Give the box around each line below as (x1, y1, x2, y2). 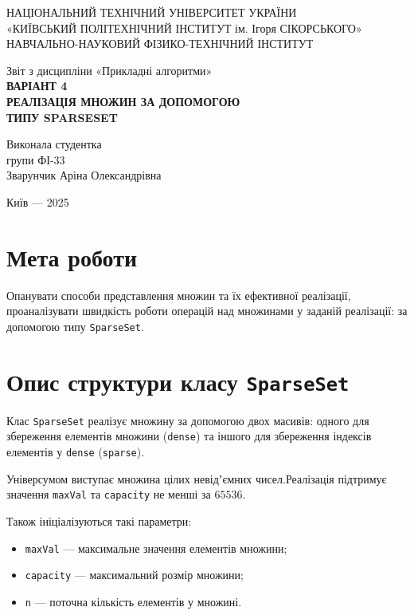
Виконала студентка (6, 136, 102, 152)
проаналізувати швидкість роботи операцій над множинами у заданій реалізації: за (6, 302, 408, 319)
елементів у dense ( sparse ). (6, 444, 145, 460)
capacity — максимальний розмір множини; (25, 566, 244, 583)
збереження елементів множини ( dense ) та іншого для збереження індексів (6, 428, 372, 444)
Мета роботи (6, 240, 138, 273)
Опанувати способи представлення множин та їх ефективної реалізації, (6, 286, 351, 303)
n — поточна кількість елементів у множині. (25, 593, 242, 609)
